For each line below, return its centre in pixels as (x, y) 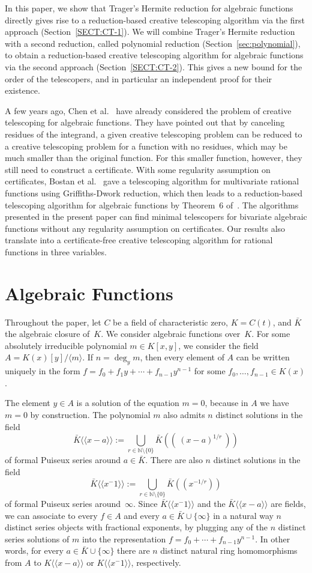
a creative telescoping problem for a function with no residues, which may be (146, 146)
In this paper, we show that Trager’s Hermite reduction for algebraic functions (149, 8)
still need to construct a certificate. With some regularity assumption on (138, 169)
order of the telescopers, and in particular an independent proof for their (139, 78)
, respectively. (156, 562)
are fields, (288, 503)
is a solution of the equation (128, 403)
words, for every (34, 550)
